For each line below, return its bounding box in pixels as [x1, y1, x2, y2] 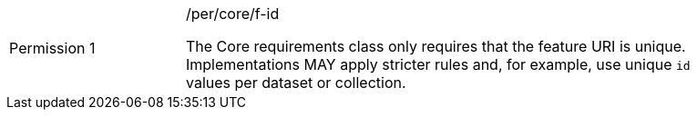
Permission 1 [9, 39, 96, 57]
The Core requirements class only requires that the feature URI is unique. [186, 37, 686, 55]
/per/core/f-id [186, 5, 280, 23]
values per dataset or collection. [186, 73, 406, 92]
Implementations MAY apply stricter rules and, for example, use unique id [186, 55, 691, 73]
